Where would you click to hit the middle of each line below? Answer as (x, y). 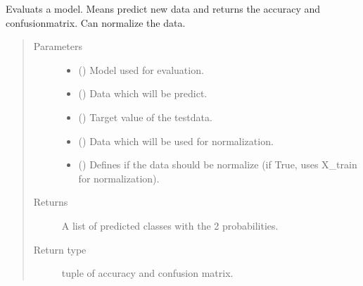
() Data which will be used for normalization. (176, 141)
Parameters (58, 46)
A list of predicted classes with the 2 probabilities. (170, 225)
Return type (60, 249)
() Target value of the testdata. (145, 117)
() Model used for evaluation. (141, 69)
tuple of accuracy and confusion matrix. (147, 273)
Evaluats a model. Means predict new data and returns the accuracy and (163, 8)
